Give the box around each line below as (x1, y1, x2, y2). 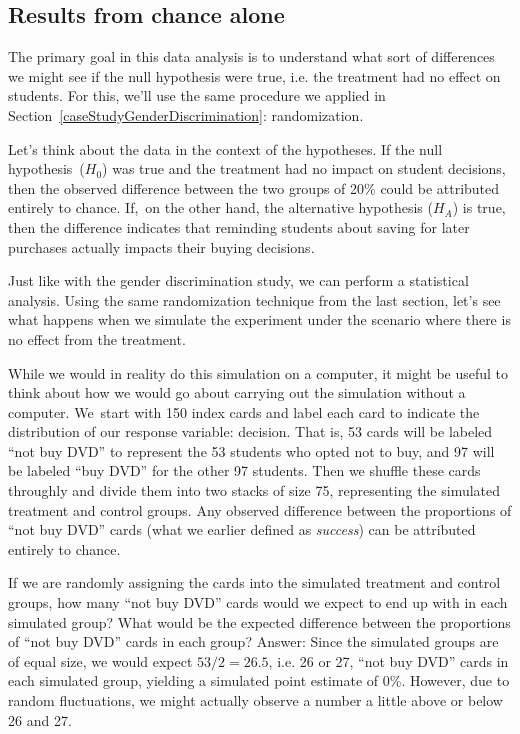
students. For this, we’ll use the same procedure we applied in (8, 85, 386, 106)
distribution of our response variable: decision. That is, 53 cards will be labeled (8, 421, 493, 442)
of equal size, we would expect (8, 650, 193, 671)
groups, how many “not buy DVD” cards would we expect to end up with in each (8, 592, 508, 613)
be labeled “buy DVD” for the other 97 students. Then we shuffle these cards (8, 460, 481, 481)
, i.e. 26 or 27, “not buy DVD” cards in (268, 650, 509, 671)
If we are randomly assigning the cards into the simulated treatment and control (8, 572, 501, 593)
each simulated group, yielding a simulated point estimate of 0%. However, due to (8, 670, 510, 691)
